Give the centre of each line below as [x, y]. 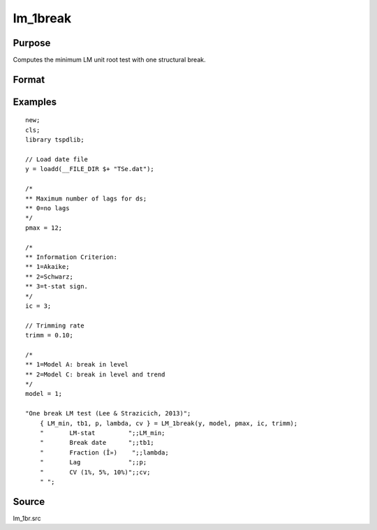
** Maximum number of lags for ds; [86, 198]
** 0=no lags [47, 208]
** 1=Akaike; [47, 267]
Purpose [32, 43]
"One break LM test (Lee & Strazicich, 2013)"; [108, 413]
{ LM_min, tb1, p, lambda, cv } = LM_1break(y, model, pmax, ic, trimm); [169, 423]
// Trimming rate [55, 325]
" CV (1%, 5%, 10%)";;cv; [95, 472]
